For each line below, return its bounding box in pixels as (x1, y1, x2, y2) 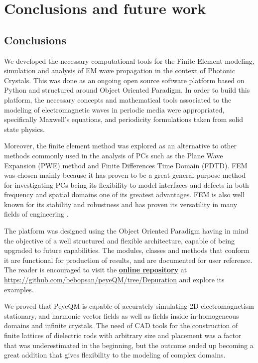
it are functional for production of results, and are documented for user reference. (4, 254, 253, 265)
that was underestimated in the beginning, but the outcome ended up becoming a (4, 340, 254, 350)
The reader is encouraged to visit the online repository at (4, 264, 187, 275)
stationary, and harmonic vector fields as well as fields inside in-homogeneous (4, 310, 239, 321)
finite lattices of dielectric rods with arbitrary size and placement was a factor (4, 330, 242, 341)
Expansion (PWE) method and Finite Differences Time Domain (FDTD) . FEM (4, 160, 248, 170)
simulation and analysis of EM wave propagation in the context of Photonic (4, 65, 235, 76)
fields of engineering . (4, 209, 69, 219)
